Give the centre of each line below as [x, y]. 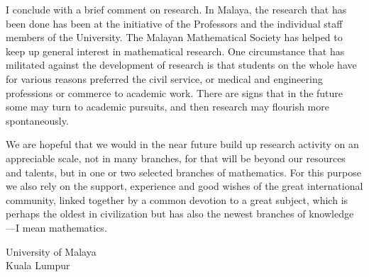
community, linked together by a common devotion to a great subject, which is [177, 199]
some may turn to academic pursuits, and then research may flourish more [167, 107]
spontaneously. [37, 120]
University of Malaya [51, 251]
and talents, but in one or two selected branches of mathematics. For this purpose [183, 172]
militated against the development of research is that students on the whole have [181, 65]
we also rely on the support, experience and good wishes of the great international [184, 186]
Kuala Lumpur [38, 265]
